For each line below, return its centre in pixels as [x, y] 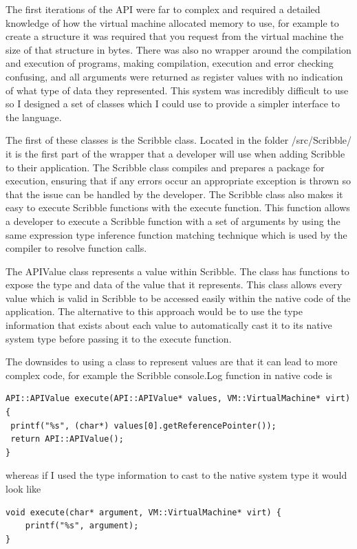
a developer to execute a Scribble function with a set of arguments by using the [173, 220]
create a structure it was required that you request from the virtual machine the [175, 36]
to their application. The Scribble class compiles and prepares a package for [165, 167]
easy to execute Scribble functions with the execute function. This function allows [178, 207]
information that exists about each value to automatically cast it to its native [169, 325]
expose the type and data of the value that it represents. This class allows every [174, 284]
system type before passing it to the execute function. [119, 338]
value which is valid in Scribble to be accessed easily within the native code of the [178, 298]
